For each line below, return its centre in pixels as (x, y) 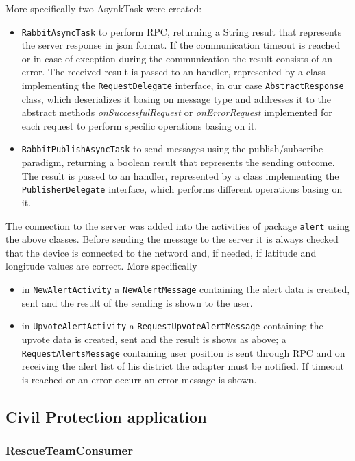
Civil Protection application (106, 416)
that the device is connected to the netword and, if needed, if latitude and (161, 252)
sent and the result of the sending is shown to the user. (137, 302)
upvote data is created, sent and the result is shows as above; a (154, 339)
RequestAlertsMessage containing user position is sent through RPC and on (183, 352)
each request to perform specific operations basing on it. (139, 125)
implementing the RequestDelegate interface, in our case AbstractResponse (183, 85)
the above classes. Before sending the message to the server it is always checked (172, 239)
